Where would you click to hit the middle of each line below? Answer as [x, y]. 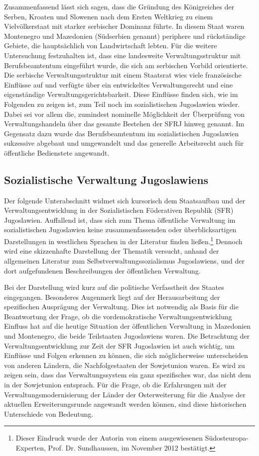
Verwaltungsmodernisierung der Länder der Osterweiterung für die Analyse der [125, 394]
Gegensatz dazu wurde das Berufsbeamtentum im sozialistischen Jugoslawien [122, 133]
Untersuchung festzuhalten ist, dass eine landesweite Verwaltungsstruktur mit [123, 55]
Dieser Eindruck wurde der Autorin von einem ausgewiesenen [109, 438]
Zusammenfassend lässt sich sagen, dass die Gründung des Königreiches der [119, 6]
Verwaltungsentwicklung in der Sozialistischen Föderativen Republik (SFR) [119, 210]
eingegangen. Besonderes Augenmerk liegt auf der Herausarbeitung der [112, 297]
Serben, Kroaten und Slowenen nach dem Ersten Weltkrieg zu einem [109, 16]
